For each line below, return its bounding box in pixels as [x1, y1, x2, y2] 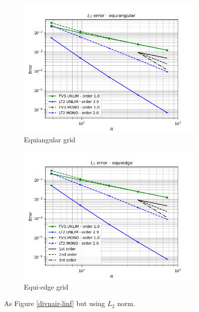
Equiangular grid [24, 134, 76, 144]
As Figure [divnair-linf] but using [4, 298, 105, 309]
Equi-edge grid [24, 281, 69, 292]
